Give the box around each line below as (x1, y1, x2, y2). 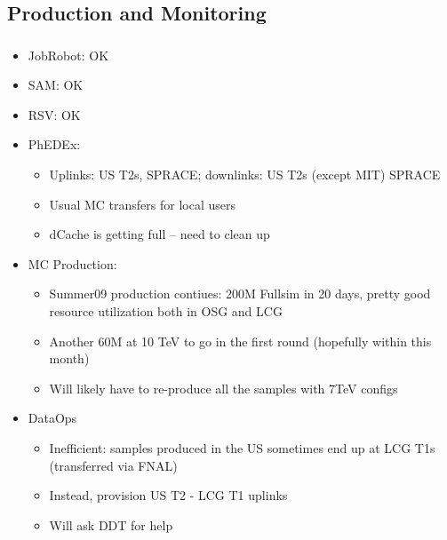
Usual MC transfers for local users (49, 195, 235, 213)
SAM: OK (28, 75, 84, 94)
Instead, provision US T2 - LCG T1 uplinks (49, 486, 288, 504)
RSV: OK (28, 105, 81, 123)
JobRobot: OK (28, 45, 109, 64)
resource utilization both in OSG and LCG (49, 302, 283, 321)
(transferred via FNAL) (49, 456, 178, 474)
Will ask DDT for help (49, 515, 173, 534)
